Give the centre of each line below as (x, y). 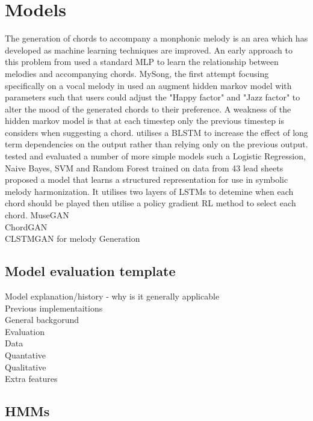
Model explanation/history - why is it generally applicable (112, 296)
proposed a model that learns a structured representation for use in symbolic (147, 180)
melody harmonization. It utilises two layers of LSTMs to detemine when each (149, 191)
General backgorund (42, 320)
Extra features (31, 379)
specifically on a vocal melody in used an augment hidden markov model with (148, 85)
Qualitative (26, 367)
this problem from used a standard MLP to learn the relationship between (142, 62)
